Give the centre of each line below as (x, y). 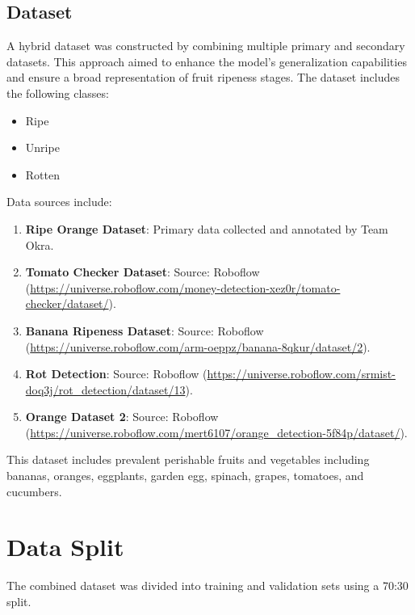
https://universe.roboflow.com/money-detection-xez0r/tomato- (185, 287)
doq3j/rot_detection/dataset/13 (105, 389)
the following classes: (58, 93)
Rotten (42, 174)
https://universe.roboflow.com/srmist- (301, 374)
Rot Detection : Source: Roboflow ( (116, 374)
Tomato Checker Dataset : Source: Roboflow (143, 272)
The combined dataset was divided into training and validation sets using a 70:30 (207, 586)
